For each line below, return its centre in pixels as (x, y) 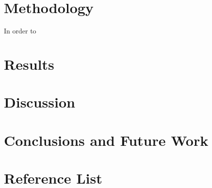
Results (29, 64)
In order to (20, 31)
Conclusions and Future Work (106, 140)
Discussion (40, 102)
